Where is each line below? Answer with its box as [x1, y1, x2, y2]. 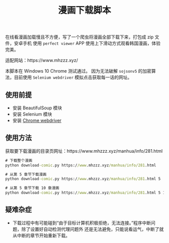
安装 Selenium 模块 [12, 111, 52, 117]
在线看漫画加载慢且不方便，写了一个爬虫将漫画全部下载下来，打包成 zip [5, 34, 154, 40]
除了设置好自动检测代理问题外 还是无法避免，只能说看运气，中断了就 [21, 226, 164, 232]
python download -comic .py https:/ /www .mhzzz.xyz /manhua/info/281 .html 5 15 [5, 190, 167, 196]
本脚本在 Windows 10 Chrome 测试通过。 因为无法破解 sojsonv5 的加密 [5, 68, 152, 74]
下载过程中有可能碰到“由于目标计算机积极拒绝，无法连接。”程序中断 [12, 220, 151, 226]
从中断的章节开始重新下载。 [12, 232, 70, 238]
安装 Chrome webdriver [12, 117, 62, 124]
